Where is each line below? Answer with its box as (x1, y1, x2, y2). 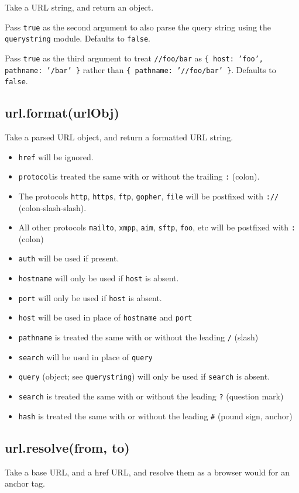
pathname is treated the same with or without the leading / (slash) (18, 331, 259, 343)
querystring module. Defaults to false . (5, 32, 151, 44)
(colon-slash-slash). (18, 201, 87, 213)
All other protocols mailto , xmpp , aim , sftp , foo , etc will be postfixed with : (18, 221, 295, 233)
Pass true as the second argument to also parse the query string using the (5, 20, 271, 33)
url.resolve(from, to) (5, 438, 130, 456)
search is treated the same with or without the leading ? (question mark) (18, 390, 284, 402)
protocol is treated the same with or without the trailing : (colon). (18, 170, 260, 182)
